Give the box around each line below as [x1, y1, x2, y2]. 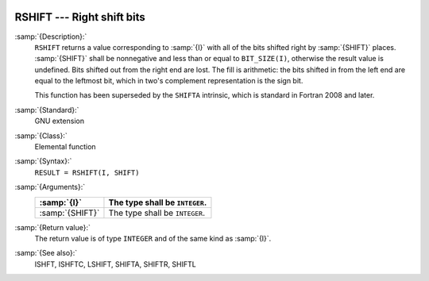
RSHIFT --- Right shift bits [14, 10, 146, 24]
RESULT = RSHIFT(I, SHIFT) [34, 167, 140, 177]
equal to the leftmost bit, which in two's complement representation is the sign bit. [34, 76, 303, 86]
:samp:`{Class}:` [14, 131, 68, 140]
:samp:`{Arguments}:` [14, 183, 86, 192]
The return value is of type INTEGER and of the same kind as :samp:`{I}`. [34, 233, 272, 243]
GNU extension [34, 116, 85, 126]
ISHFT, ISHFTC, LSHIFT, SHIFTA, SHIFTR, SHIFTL [34, 259, 196, 269]
